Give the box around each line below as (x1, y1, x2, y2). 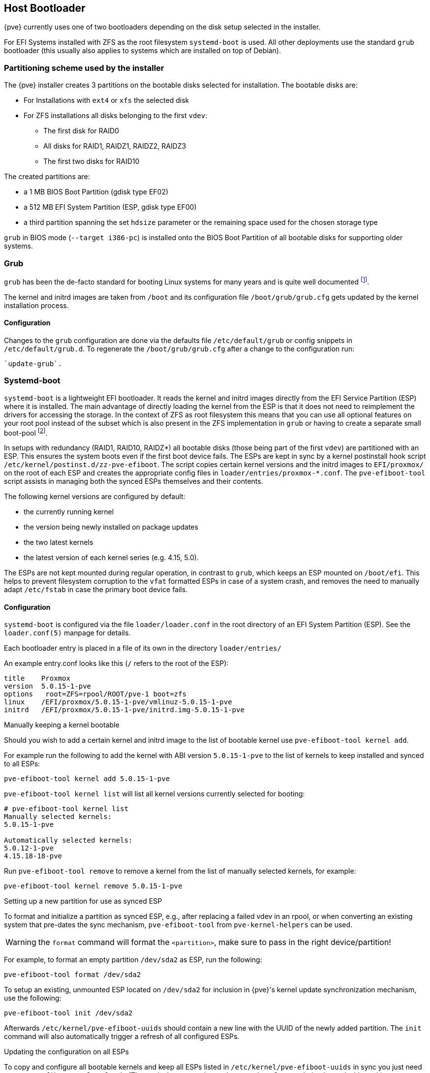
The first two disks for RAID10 (43, 157, 140, 166)
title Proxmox (4, 674, 70, 683)
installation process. (4, 301, 69, 310)
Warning (5, 937, 36, 947)
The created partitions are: (4, 172, 90, 181)
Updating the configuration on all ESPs (4, 1047, 129, 1056)
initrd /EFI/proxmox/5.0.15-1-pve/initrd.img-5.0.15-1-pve (4, 706, 245, 714)
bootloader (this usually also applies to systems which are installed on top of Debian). (4, 46, 281, 55)
